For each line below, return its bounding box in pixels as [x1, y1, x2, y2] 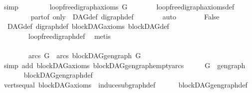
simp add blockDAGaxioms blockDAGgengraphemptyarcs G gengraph [3, 60, 246, 70]
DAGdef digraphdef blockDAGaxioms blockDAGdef [7, 21, 169, 31]
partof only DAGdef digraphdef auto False [30, 11, 220, 21]
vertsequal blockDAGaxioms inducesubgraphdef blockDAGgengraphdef [3, 79, 248, 90]
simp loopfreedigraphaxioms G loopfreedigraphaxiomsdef [3, 1, 235, 11]
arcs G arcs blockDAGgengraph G [28, 50, 141, 60]
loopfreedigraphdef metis [28, 30, 111, 41]
